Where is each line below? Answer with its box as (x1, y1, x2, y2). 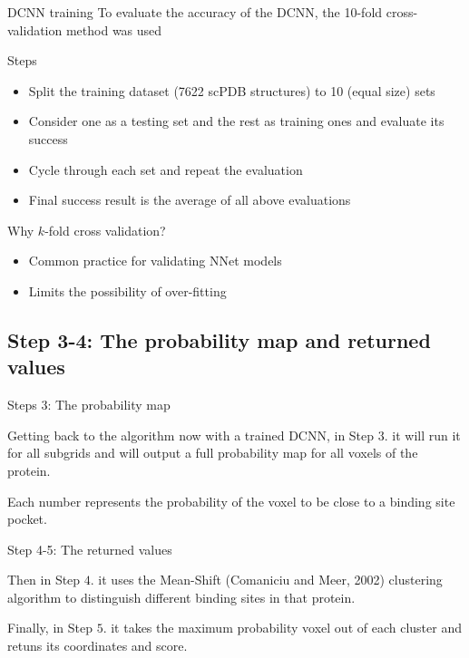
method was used (65, 20, 162, 39)
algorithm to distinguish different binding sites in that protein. (7, 587, 356, 606)
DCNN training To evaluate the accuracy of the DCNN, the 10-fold (7, 3, 383, 21)
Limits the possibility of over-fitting (28, 281, 227, 300)
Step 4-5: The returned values (7, 539, 172, 558)
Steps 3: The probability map (7, 395, 171, 414)
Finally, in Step (7, 618, 93, 637)
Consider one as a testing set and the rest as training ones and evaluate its (28, 111, 445, 131)
